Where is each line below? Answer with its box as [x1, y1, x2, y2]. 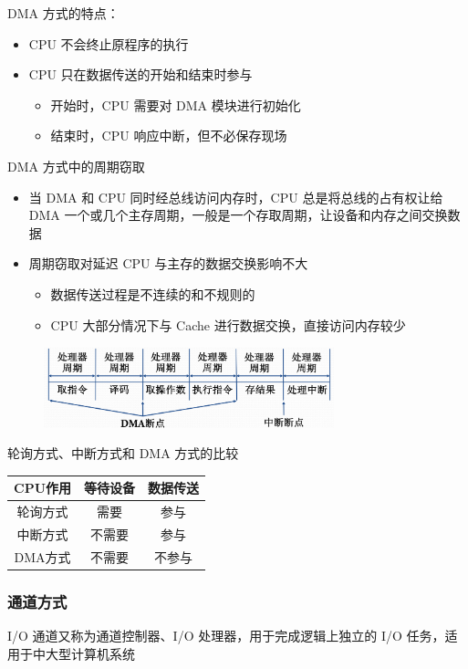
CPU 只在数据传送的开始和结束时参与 [28, 65, 253, 84]
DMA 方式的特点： [7, 4, 120, 22]
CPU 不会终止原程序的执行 [28, 34, 189, 53]
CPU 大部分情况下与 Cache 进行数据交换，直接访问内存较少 [50, 315, 406, 334]
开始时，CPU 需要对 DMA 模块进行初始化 [50, 95, 301, 114]
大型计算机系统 [45, 643, 135, 663]
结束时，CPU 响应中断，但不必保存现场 [50, 126, 287, 145]
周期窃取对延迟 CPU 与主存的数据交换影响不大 [28, 254, 308, 273]
